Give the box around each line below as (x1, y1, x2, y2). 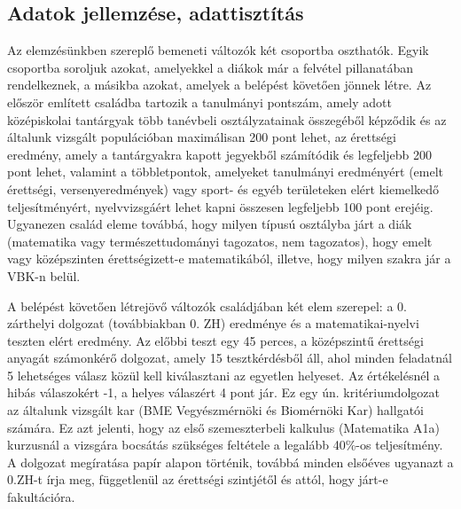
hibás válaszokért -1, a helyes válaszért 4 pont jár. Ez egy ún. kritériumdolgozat (7, 383, 440, 402)
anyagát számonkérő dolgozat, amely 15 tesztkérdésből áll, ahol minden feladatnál (7, 348, 452, 367)
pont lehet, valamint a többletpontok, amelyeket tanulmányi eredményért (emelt (7, 162, 444, 181)
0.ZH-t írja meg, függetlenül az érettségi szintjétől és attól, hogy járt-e (7, 470, 388, 489)
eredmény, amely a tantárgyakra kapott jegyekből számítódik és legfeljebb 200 (7, 145, 432, 163)
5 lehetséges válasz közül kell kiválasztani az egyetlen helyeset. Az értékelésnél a (7, 365, 441, 384)
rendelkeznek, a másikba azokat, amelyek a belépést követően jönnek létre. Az (7, 75, 432, 94)
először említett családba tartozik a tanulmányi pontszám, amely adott (7, 92, 392, 111)
